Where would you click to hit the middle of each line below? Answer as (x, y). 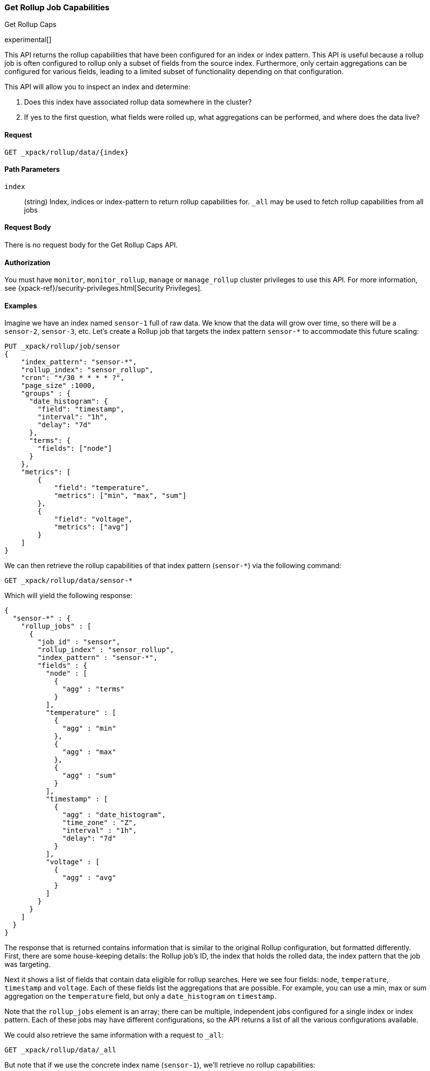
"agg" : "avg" (89, 878)
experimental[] (28, 40)
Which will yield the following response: (68, 596)
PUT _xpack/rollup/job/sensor (63, 346)
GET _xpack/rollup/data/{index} (67, 152)
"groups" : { (46, 394)
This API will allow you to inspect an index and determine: (97, 87)
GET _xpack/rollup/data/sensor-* (69, 581)
